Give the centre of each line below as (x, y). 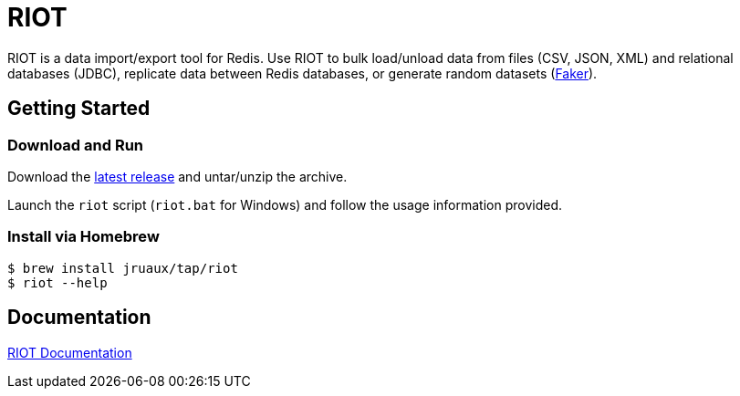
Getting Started (79, 109)
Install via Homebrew (83, 237)
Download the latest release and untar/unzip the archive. (177, 176)
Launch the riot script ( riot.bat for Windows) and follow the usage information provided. (285, 204)
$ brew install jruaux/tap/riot (123, 268)
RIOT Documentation (70, 352)
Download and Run (76, 145)
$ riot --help (57, 282)
